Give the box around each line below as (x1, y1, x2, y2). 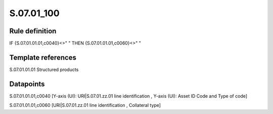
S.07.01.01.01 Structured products (9, 66, 79, 73)
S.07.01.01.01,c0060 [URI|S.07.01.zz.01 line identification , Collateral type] (9, 102, 161, 108)
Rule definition (9, 27, 57, 35)
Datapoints (9, 80, 45, 88)
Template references (9, 53, 77, 62)
